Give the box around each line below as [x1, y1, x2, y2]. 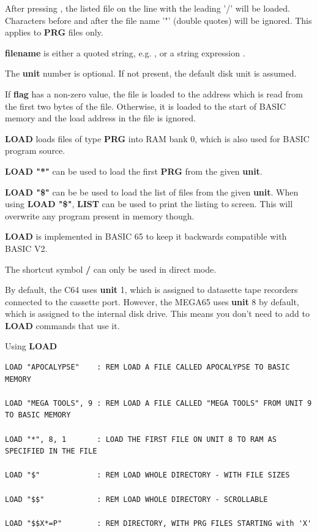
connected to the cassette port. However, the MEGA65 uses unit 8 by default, [5, 295, 299, 308]
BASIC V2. [5, 241, 48, 254]
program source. [5, 144, 65, 157]
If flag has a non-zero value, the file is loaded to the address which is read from [5, 87, 303, 100]
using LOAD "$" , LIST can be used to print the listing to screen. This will [5, 197, 293, 210]
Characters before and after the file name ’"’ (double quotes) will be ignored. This [5, 13, 312, 26]
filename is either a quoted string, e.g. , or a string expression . [5, 46, 245, 59]
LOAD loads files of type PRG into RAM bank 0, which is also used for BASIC [5, 132, 310, 145]
